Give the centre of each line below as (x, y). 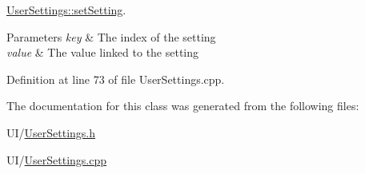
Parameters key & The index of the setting (111, 36)
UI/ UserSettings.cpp (57, 159)
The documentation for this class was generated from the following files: (183, 106)
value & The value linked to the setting (103, 52)
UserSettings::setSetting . (66, 10)
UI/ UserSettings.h (51, 132)
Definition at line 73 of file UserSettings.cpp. (116, 79)
